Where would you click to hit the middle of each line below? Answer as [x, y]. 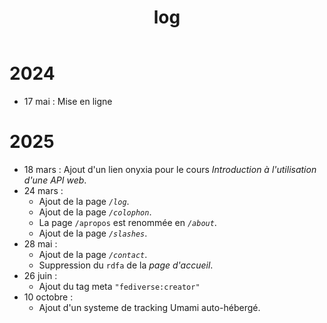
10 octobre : [48, 297]
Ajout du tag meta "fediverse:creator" [119, 286]
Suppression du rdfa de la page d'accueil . [126, 265]
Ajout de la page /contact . [93, 254]
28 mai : [40, 243]
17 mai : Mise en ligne [68, 101]
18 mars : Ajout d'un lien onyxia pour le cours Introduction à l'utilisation [170, 169]
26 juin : [40, 275]
